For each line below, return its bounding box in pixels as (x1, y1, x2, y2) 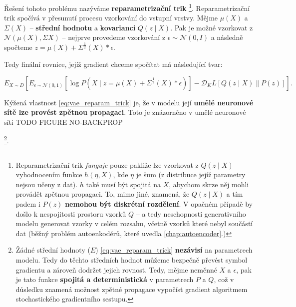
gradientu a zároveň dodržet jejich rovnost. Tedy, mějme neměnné (15, 264, 217, 275)
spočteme (4, 42, 32, 52)
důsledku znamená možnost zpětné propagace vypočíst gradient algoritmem (15, 284, 248, 294)
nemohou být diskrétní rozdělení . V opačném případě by (65, 198, 253, 209)
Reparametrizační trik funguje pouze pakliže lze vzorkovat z (15, 159, 199, 170)
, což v (214, 274, 234, 285)
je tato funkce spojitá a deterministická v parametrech (15, 274, 194, 285)
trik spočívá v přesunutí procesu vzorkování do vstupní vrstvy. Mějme (4, 12, 218, 23)
